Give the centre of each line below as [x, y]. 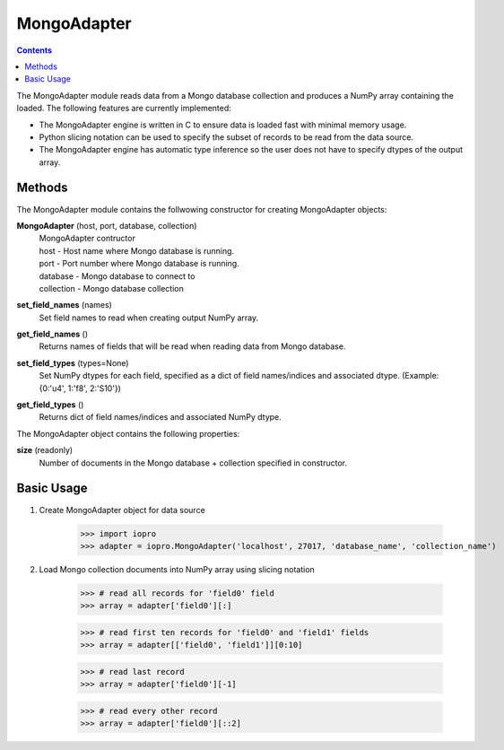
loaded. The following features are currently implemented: [124, 109]
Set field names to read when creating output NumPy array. [149, 318]
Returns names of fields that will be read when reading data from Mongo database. [192, 346]
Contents [35, 50]
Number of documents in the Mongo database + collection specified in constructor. [193, 463]
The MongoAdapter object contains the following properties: [128, 433]
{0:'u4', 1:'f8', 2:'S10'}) [80, 388]
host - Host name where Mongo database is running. [137, 250]
